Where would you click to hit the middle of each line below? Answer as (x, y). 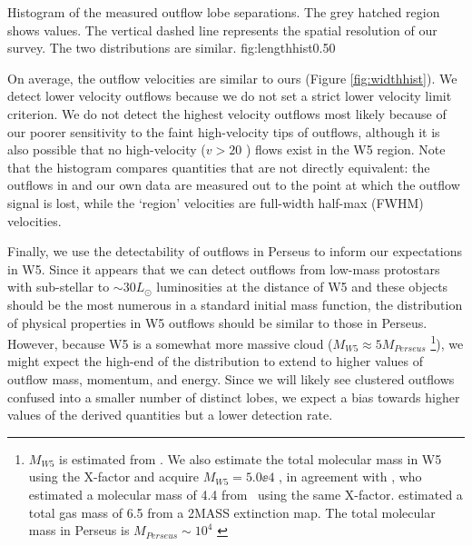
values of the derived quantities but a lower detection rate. (170, 415)
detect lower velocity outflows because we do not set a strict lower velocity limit (230, 96)
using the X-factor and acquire (114, 477)
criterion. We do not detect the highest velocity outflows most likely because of (227, 113)
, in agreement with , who (350, 477)
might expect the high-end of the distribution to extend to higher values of (215, 361)
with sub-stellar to (59, 287)
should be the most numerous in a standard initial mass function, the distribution (235, 304)
